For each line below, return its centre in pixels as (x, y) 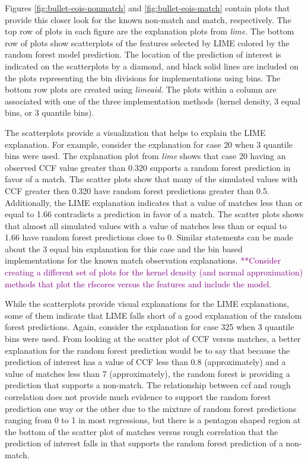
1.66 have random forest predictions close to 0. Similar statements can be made (149, 237)
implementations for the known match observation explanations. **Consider (143, 260)
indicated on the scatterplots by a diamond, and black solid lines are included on (152, 66)
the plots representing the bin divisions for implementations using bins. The (143, 77)
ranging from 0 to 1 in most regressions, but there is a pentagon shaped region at (153, 420)
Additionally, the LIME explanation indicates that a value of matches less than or (154, 202)
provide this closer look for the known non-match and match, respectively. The (148, 19)
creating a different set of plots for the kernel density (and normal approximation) (154, 272)
